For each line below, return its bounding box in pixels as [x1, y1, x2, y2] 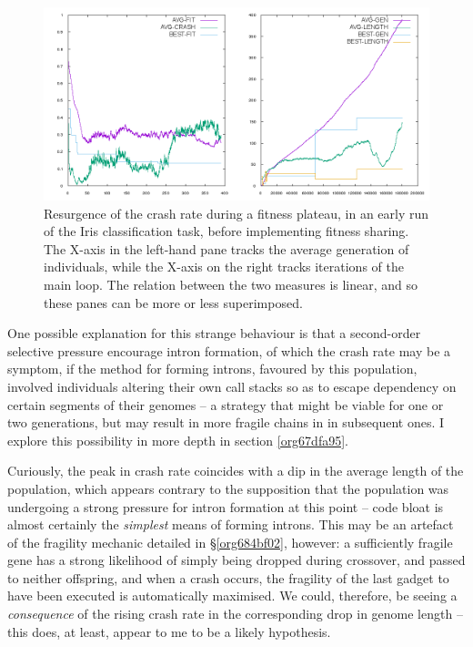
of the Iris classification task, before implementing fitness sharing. [44, 221, 409, 241]
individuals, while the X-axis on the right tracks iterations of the [44, 257, 404, 276]
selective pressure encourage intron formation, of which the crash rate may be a [7, 341, 451, 360]
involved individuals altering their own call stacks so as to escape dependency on [7, 376, 457, 395]
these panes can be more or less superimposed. [44, 293, 303, 312]
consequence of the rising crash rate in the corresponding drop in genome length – [7, 604, 463, 623]
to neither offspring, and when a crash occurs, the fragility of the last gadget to [7, 568, 449, 587]
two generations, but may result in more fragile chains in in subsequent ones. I [7, 413, 445, 432]
